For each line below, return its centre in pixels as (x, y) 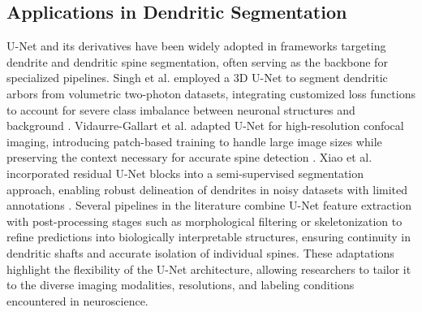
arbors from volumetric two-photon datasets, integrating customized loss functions (211, 93)
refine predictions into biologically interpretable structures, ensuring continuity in (209, 237)
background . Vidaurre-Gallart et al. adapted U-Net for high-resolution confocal (205, 126)
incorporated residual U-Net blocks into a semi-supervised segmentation (185, 173)
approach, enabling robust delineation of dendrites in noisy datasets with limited (207, 189)
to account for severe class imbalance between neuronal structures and (181, 109)
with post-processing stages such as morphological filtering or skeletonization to (205, 221)
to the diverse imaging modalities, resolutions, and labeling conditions (181, 285)
